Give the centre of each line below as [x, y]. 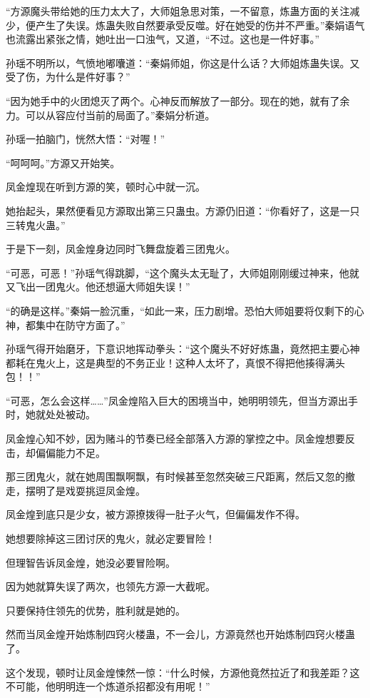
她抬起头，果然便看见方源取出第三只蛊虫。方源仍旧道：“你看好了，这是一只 [183, 210]
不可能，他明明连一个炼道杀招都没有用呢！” [108, 686]
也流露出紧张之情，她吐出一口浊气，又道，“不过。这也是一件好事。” [163, 39]
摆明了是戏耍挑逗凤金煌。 [85, 490]
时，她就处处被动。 [51, 414]
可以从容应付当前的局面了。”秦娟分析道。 [120, 115]
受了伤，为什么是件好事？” [68, 77]
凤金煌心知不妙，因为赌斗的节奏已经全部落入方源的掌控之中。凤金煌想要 [175, 439]
